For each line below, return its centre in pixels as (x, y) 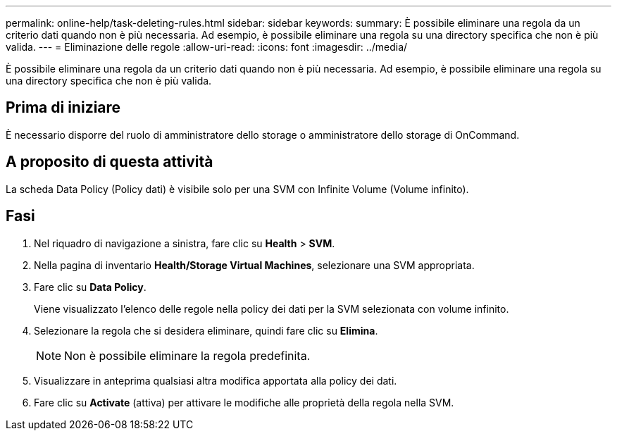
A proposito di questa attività (110, 162)
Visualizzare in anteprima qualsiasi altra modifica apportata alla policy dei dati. (216, 380)
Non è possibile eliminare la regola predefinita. (187, 355)
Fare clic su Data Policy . (90, 287)
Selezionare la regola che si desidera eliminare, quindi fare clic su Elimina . (206, 330)
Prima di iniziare (63, 108)
